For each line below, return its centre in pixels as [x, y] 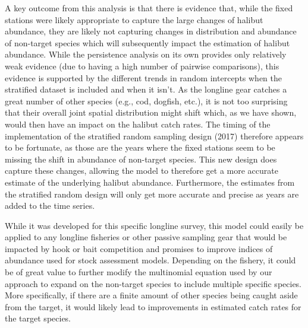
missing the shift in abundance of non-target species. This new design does [141, 159]
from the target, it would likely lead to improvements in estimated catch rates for [153, 306]
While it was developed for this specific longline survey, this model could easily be [154, 225]
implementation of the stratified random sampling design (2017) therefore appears [154, 136]
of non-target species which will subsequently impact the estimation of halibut [147, 42]
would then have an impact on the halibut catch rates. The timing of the [138, 124]
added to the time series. [50, 206]
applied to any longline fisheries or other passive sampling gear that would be [146, 237]
